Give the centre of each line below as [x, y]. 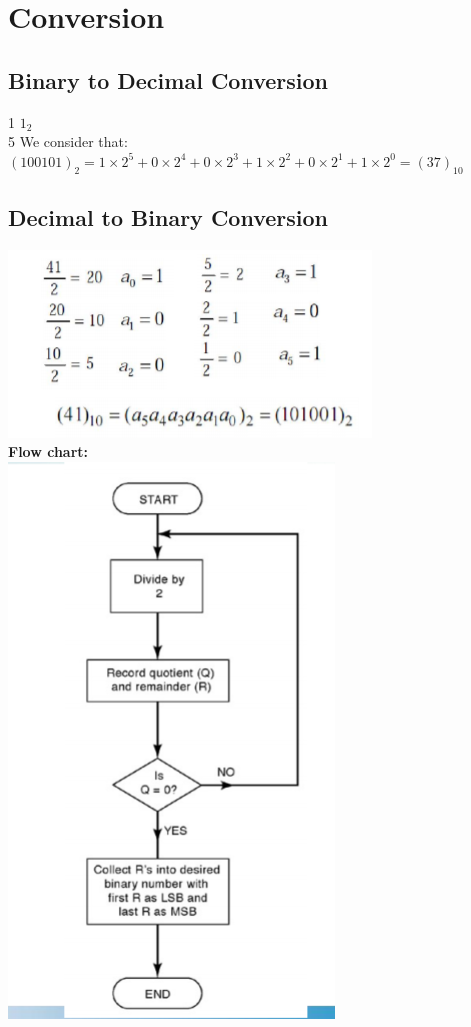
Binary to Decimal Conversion [168, 79]
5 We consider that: [68, 141]
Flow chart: [48, 451]
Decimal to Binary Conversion [168, 216]
